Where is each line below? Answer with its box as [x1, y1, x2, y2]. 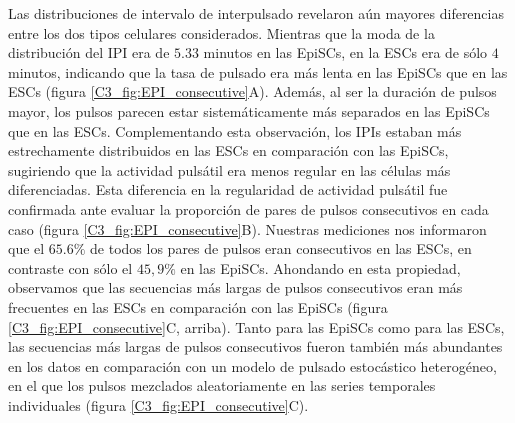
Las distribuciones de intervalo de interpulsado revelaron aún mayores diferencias [8, 3, 504, 23]
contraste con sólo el [8, 257, 133, 278]
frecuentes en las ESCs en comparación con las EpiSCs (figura [8, 296, 388, 317]
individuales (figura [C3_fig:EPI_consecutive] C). [8, 394, 309, 415]
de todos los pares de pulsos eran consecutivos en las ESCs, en [90, 238, 472, 259]
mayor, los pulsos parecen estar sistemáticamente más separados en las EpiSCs [8, 100, 490, 121]
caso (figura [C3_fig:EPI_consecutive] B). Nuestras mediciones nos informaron [8, 218, 487, 239]
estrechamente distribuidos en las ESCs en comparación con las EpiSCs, [8, 140, 449, 161]
